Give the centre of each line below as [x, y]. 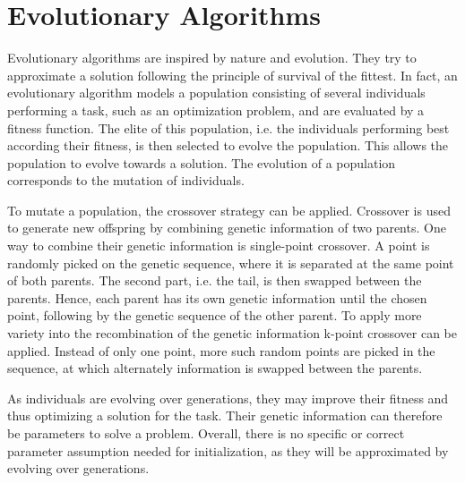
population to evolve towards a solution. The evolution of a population [202, 162]
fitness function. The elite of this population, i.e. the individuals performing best [228, 127]
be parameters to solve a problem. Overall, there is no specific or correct [206, 433]
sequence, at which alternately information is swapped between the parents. [215, 368]
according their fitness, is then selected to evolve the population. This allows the [228, 145]
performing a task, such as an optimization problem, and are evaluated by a [216, 110]
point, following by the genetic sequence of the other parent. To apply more [215, 315]
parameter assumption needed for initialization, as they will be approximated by [228, 450]
